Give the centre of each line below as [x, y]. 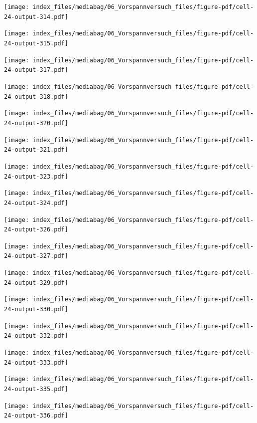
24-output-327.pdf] [36, 256]
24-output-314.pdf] [36, 17]
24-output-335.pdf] [36, 389]
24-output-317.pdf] [36, 70]
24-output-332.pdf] [36, 336]
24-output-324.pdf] [36, 203]
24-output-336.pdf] [36, 416]
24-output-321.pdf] [36, 150]
